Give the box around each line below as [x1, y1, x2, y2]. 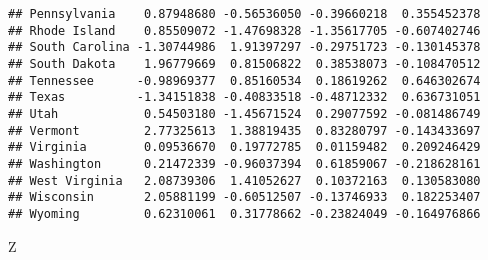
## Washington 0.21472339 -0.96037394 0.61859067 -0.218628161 [8, 156, 481, 171]
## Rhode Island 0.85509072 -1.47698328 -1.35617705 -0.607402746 [8, 23, 481, 38]
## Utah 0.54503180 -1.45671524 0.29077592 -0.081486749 [8, 106, 481, 121]
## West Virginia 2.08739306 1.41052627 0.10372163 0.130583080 [8, 173, 481, 188]
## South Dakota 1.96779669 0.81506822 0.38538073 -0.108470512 [8, 56, 481, 71]
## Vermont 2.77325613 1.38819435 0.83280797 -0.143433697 [8, 123, 481, 138]
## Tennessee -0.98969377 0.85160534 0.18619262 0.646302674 [8, 73, 481, 88]
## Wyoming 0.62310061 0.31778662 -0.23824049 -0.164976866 [8, 206, 481, 221]
